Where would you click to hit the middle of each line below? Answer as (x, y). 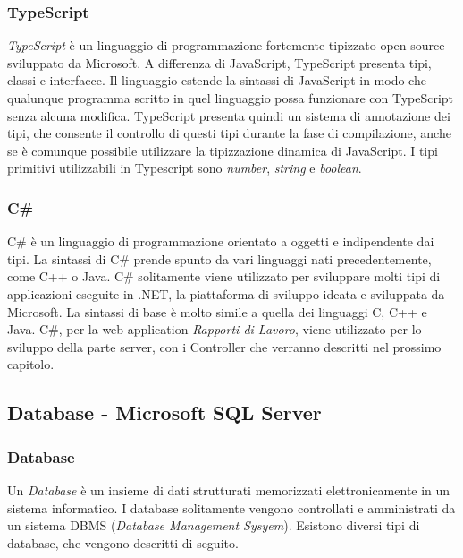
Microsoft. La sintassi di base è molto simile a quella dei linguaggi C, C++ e (217, 311)
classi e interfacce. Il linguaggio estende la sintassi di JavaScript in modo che (217, 80)
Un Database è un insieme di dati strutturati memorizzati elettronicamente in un (229, 489)
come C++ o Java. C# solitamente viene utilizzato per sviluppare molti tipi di (224, 276)
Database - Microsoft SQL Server (164, 412)
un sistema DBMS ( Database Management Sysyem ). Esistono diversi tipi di (214, 525)
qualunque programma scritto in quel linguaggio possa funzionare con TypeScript (231, 98)
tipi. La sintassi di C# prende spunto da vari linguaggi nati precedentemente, (219, 258)
